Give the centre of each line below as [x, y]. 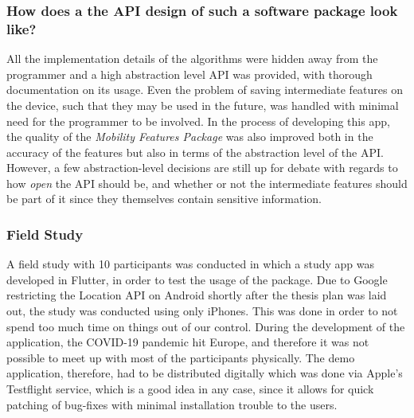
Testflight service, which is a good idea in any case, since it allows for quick [190, 389]
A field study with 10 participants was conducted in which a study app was [191, 264]
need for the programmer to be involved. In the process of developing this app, [198, 121]
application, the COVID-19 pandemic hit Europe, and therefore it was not [188, 342]
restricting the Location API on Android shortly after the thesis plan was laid [197, 295]
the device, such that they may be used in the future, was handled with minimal [203, 105]
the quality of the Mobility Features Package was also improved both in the [190, 137]
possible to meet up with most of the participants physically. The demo [181, 357]
